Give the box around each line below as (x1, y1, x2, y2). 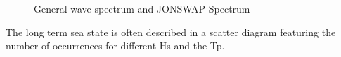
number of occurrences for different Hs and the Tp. (6, 38, 225, 53)
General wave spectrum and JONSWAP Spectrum (34, 1, 250, 15)
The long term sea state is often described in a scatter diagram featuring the (6, 24, 336, 39)
